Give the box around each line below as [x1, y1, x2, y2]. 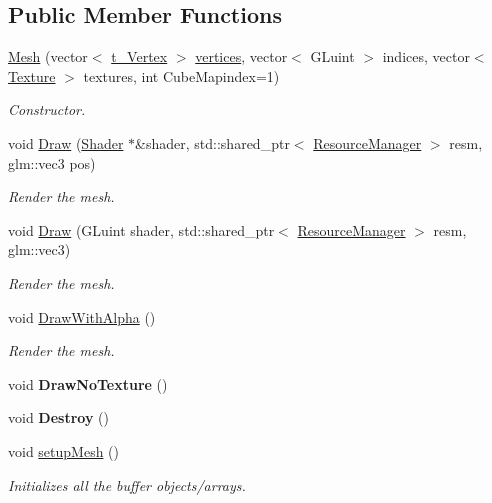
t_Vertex [111, 46, 168, 67]
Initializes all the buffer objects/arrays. [8, 474, 246, 495]
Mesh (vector [8, 46, 88, 67]
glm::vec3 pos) [8, 152, 96, 173]
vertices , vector [195, 46, 288, 67]
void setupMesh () [8, 440, 120, 461]
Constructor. [8, 99, 86, 120]
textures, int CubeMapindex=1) [83, 65, 280, 86]
